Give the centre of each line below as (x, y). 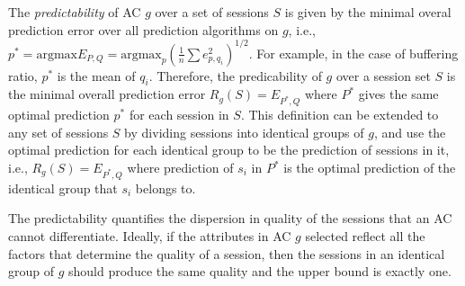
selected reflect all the (365, 235)
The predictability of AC (75, 12)
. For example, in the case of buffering (353, 53)
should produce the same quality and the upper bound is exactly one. (260, 271)
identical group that (63, 188)
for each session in (179, 115)
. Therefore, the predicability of (235, 75)
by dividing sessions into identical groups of (244, 132)
